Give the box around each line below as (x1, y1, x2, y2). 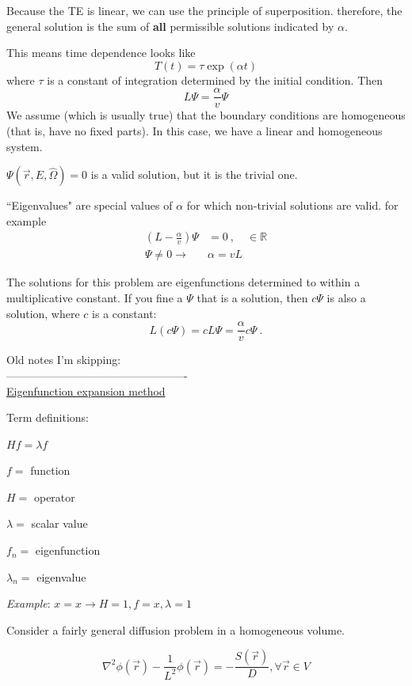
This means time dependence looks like (6, 44, 196, 61)
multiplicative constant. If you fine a (6, 290, 183, 306)
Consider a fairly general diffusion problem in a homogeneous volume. (6, 621, 345, 638)
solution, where (6, 305, 80, 321)
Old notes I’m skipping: (6, 351, 121, 368)
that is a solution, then (196, 290, 308, 306)
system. (6, 138, 43, 154)
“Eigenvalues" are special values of (6, 197, 173, 214)
